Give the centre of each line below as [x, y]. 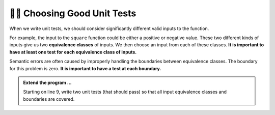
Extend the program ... [47, 82]
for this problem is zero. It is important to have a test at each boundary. [85, 68]
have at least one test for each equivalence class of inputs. [73, 52]
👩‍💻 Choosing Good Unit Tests [73, 13]
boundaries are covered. [49, 99]
